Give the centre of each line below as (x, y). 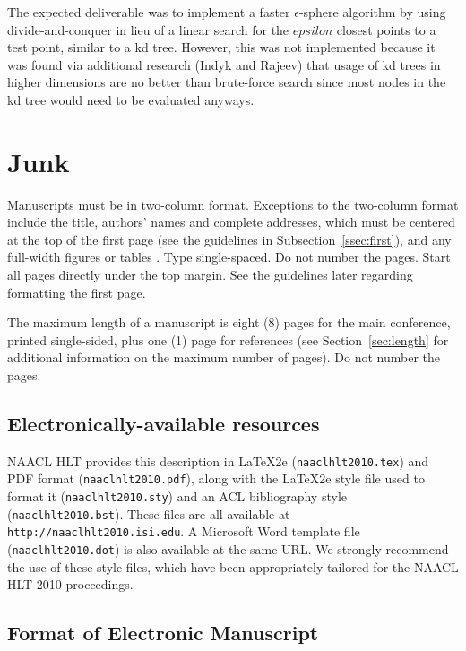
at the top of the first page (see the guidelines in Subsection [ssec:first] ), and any (229, 239)
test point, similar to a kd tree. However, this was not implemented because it (221, 47)
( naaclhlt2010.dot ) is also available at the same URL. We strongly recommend (228, 549)
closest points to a (386, 29)
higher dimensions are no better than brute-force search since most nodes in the (227, 82)
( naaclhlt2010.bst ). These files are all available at (149, 513)
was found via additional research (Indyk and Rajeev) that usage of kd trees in (224, 64)
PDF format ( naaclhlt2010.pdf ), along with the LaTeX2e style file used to (216, 478)
